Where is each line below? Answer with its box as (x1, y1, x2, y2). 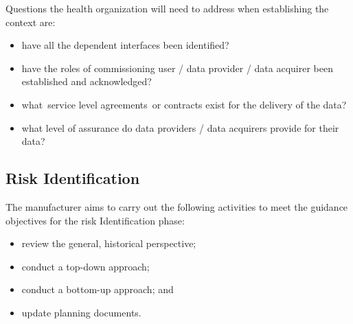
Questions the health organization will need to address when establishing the (5, 1, 329, 15)
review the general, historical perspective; (21, 236, 196, 251)
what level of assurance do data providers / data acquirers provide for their (21, 120, 339, 135)
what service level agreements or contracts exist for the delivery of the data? (21, 97, 347, 111)
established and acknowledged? (21, 74, 152, 89)
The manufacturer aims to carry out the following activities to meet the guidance (5, 199, 348, 213)
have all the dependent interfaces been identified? (21, 38, 229, 52)
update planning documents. (21, 305, 141, 319)
